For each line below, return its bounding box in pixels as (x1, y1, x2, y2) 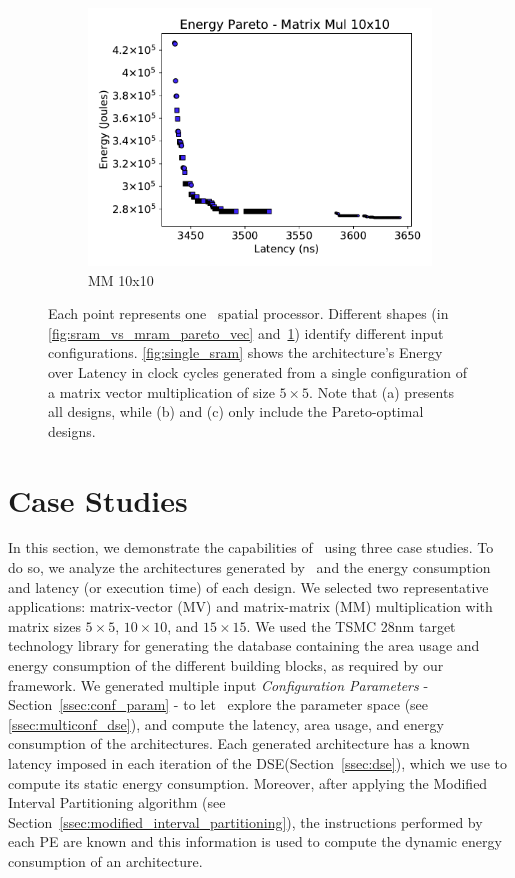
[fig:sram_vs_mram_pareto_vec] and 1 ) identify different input (48, 322, 444, 343)
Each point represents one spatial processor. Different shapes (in (48, 303, 449, 324)
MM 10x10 (88, 269, 154, 290)
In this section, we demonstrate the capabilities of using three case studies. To (8, 537, 494, 558)
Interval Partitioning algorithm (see (8, 792, 226, 813)
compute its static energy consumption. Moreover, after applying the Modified (8, 772, 488, 793)
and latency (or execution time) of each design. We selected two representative (8, 576, 489, 597)
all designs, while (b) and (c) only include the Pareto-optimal (48, 401, 424, 422)
